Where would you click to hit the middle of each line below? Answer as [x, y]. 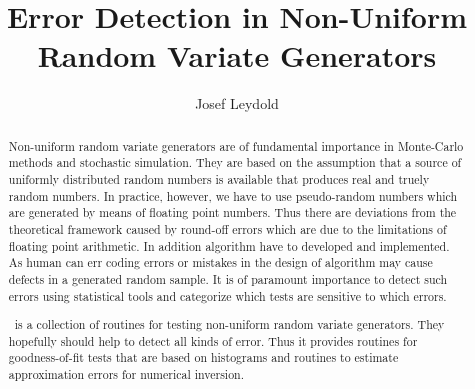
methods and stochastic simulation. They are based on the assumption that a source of [235, 162]
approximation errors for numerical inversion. [126, 374]
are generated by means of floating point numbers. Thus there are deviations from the [232, 212]
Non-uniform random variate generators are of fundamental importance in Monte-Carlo [236, 145]
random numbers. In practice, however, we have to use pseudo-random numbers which [233, 195]
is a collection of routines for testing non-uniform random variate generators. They [229, 324]
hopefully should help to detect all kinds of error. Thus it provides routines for [213, 340]
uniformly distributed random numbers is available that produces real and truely [219, 179]
